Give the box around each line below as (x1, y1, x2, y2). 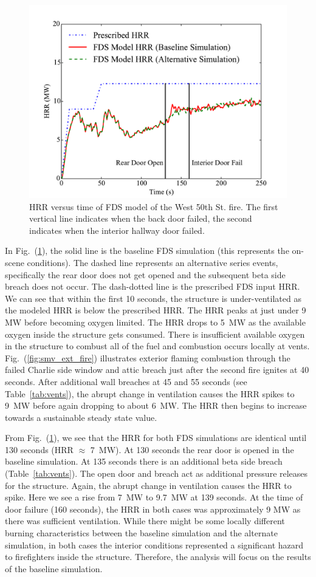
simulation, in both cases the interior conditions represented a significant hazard (5, 538, 304, 551)
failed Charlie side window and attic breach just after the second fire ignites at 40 (5, 363, 309, 376)
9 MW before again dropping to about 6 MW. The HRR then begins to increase (5, 399, 307, 412)
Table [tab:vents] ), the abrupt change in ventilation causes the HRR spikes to (5, 387, 295, 400)
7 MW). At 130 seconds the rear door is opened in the (90, 443, 294, 456)
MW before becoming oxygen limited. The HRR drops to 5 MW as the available (5, 315, 306, 328)
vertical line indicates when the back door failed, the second (29, 212, 252, 225)
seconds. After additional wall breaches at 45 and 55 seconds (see (5, 375, 247, 388)
